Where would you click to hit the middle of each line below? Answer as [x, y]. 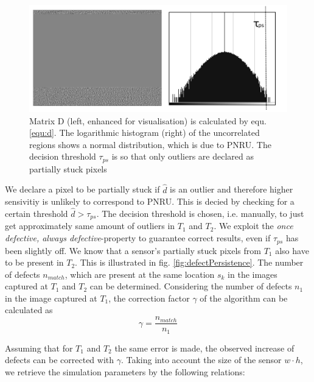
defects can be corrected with [60, 360]
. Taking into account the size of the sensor [201, 360]
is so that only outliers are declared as [183, 156]
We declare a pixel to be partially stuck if [82, 189]
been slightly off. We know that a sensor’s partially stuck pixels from [133, 250]
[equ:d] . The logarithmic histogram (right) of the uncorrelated [145, 133]
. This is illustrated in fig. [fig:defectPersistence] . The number [189, 262]
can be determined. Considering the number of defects [191, 286]
